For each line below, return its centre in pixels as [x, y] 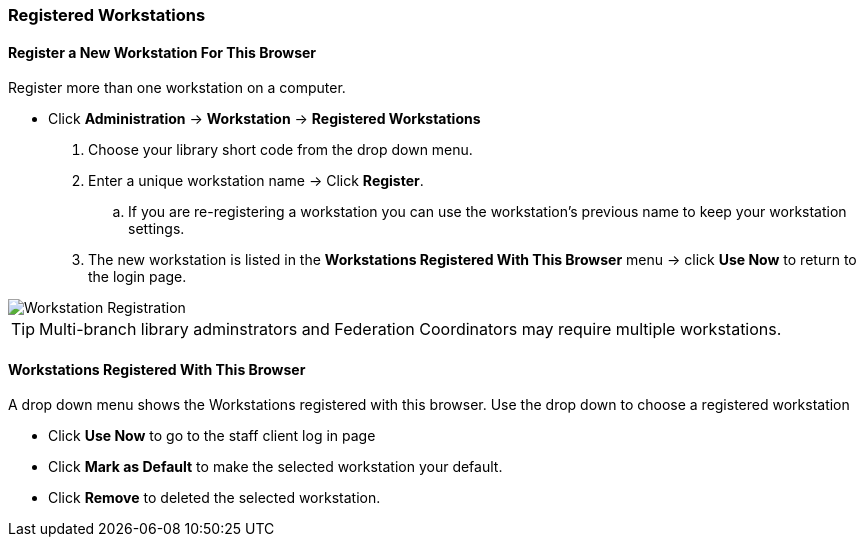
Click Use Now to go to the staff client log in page [212, 436]
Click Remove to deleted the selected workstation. [214, 498]
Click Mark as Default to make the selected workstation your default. [275, 467]
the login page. [137, 277]
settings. [156, 229]
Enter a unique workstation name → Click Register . [256, 181]
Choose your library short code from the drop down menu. [280, 150]
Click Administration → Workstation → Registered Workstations [264, 119]
